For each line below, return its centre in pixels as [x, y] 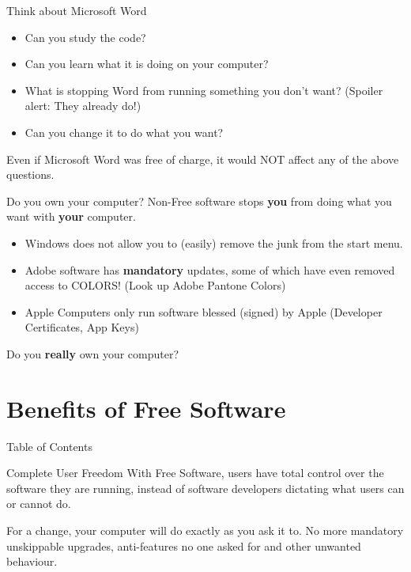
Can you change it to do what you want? [124, 132]
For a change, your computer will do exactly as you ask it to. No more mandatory [205, 530]
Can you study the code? [85, 37]
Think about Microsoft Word [77, 10]
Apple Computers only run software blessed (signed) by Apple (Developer [204, 311]
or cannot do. [39, 504]
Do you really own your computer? [93, 353]
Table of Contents [49, 446]
